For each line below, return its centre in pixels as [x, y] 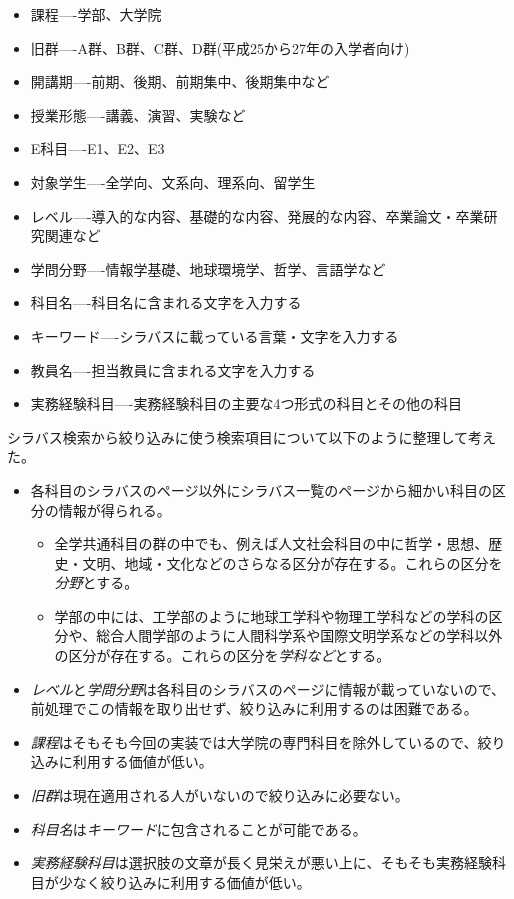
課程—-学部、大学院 [96, 14]
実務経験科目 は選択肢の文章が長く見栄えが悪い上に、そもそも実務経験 [261, 862]
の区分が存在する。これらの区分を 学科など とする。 [222, 655]
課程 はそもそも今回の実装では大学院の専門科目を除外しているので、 [254, 741]
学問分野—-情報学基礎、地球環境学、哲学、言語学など [208, 268]
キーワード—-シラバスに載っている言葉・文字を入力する [214, 335]
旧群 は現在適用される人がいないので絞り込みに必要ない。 [219, 795]
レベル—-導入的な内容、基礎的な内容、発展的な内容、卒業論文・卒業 [257, 215]
